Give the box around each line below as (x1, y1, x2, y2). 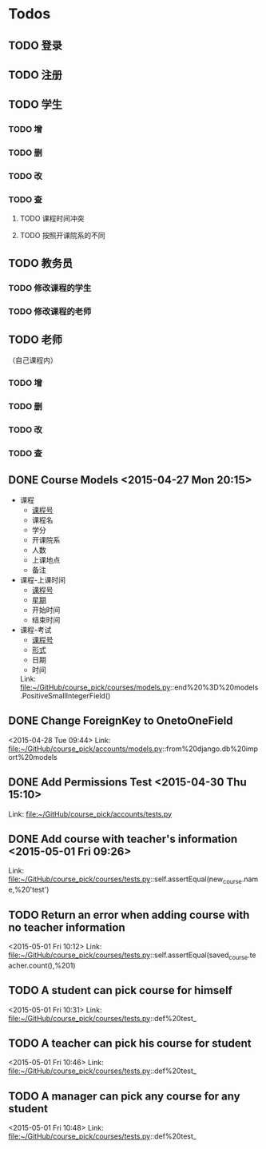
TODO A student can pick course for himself (8, 984, 233, 997)
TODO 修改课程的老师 (8, 305, 92, 316)
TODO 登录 (8, 38, 62, 52)
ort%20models (8, 752, 58, 761)
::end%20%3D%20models (170, 682, 259, 692)
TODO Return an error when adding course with (8, 908, 250, 921)
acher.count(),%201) (8, 960, 76, 970)
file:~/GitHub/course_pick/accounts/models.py (8, 744, 163, 753)
